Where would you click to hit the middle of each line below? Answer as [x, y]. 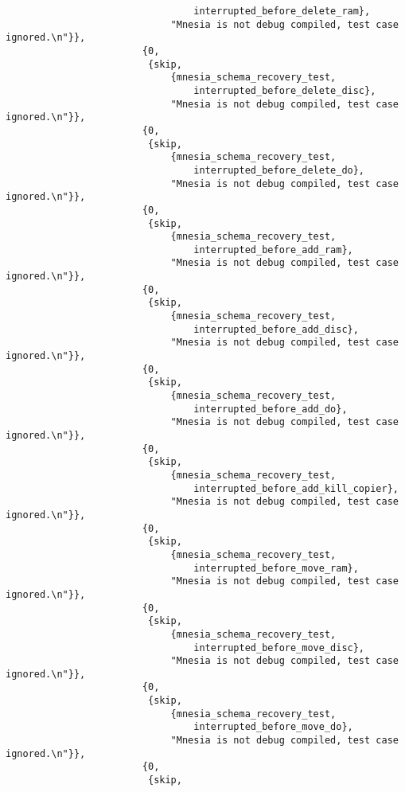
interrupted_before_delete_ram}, [282, 11]
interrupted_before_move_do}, [273, 727]
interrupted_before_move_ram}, [276, 568]
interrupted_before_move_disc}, [279, 648]
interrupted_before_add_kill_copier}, [296, 488]
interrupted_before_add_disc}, [276, 329]
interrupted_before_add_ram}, [273, 250]
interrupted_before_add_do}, [271, 409]
